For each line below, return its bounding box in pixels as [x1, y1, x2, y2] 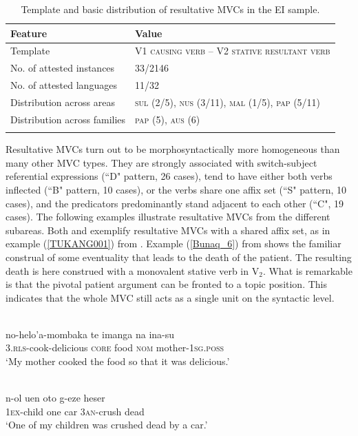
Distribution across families [10, 112, 126, 126]
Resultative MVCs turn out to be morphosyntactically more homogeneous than [6, 142, 340, 156]
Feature [10, 25, 48, 40]
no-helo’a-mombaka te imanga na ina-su [6, 326, 175, 341]
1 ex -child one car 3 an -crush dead [6, 404, 145, 418]
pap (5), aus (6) [135, 112, 200, 126]
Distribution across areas [10, 94, 115, 109]
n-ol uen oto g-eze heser [6, 391, 105, 405]
